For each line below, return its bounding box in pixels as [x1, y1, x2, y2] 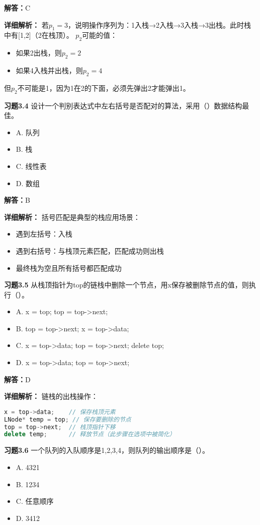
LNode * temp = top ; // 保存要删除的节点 [4, 416, 131, 423]
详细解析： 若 [4, 19, 49, 30]
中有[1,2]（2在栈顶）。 [4, 30, 73, 40]
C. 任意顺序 [16, 496, 54, 506]
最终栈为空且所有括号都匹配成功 [16, 262, 122, 273]
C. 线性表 [16, 160, 47, 171]
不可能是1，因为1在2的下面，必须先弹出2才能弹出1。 [17, 82, 190, 93]
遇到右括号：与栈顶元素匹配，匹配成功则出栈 [16, 245, 164, 256]
